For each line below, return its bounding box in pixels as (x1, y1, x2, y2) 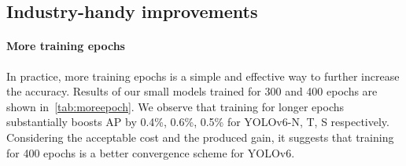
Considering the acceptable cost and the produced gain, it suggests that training (6, 128, 394, 145)
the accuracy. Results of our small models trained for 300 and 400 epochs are (6, 83, 378, 99)
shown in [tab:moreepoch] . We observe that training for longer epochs (6, 98, 345, 114)
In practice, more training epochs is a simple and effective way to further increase (6, 67, 400, 84)
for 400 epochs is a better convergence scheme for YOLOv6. (6, 144, 295, 161)
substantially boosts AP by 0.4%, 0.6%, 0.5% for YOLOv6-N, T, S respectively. (6, 114, 389, 130)
